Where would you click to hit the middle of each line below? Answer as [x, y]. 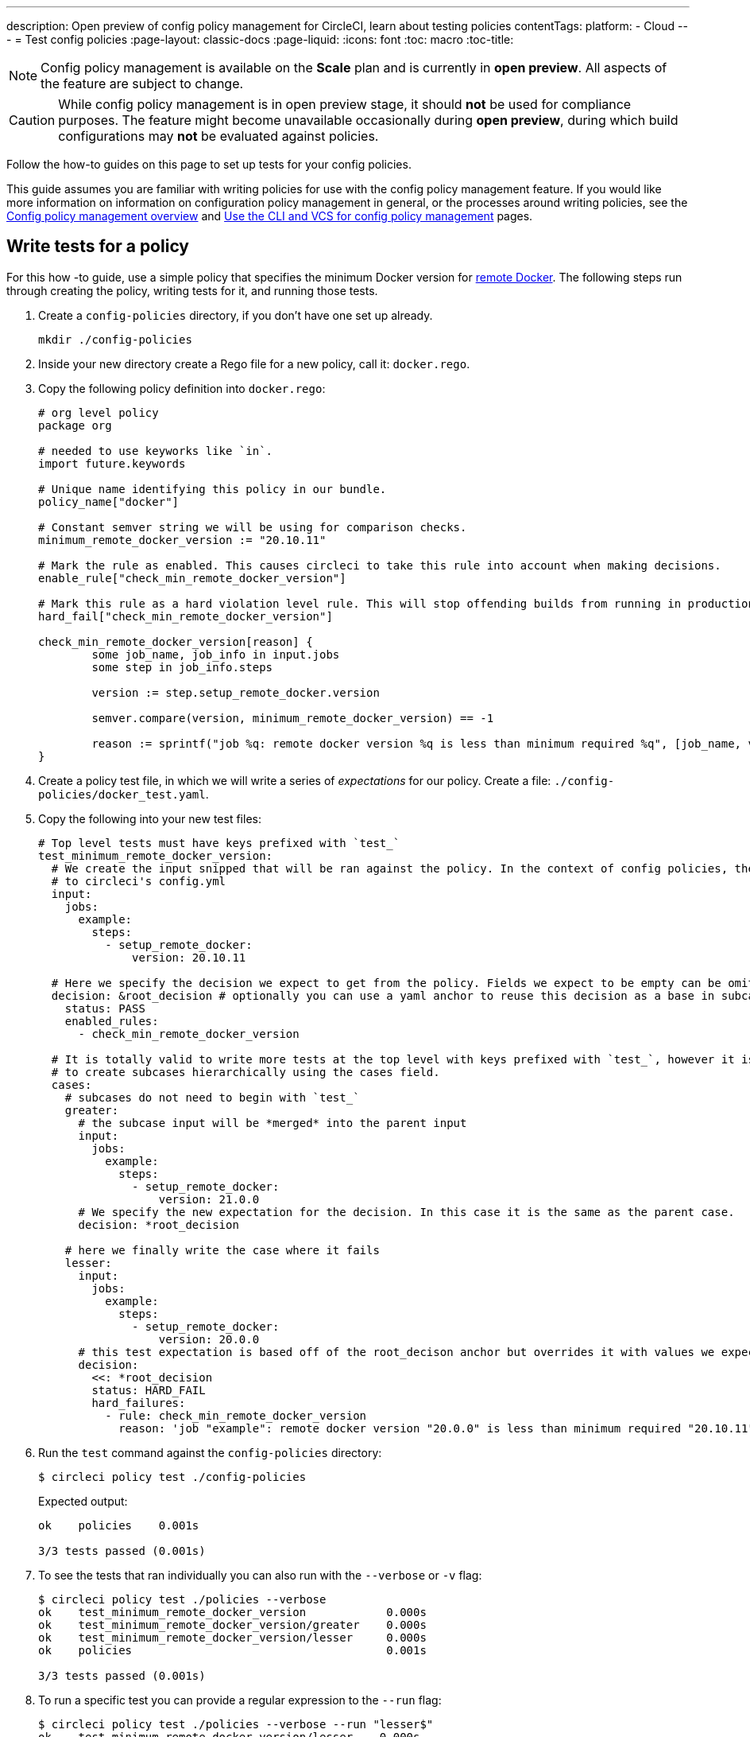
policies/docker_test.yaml [122, 794]
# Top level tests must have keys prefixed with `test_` [219, 843]
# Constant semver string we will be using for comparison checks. [253, 527]
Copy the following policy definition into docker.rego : [182, 388]
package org [75, 425]
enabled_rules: [112, 1021]
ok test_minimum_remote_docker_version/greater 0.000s [232, 1624]
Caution [32, 120]
